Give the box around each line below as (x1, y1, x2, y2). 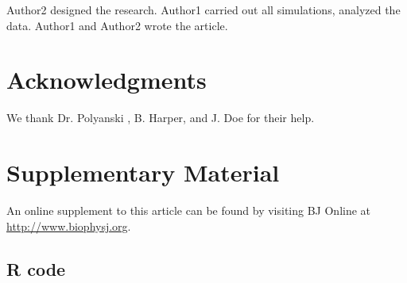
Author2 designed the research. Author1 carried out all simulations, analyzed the (6, 2, 401, 17)
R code (6, 256, 66, 281)
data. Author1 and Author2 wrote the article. (6, 17, 228, 33)
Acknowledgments (6, 63, 207, 96)
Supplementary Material (6, 156, 280, 189)
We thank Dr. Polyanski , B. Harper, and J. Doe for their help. (6, 109, 315, 126)
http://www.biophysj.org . (6, 217, 131, 234)
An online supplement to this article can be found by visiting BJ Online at (6, 202, 371, 219)
